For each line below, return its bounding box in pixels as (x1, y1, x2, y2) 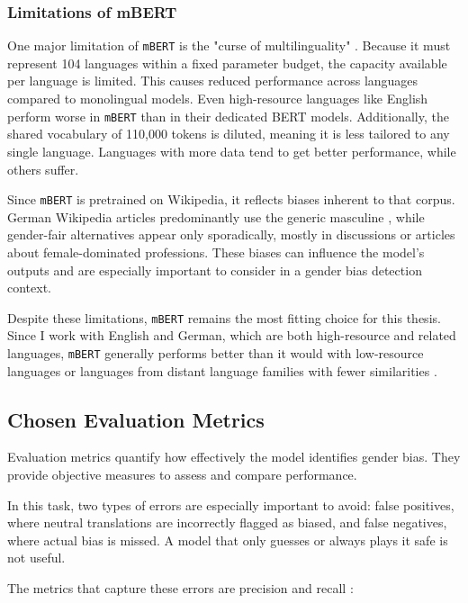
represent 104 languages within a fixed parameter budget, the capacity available (7, 53, 447, 72)
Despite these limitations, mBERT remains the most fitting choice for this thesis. (7, 308, 441, 327)
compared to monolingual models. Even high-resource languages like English (7, 89, 428, 108)
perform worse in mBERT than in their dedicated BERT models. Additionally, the (7, 106, 449, 125)
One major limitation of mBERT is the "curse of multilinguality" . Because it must (7, 36, 451, 55)
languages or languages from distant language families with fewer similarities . (7, 361, 437, 380)
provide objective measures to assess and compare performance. (7, 465, 357, 484)
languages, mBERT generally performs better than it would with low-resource (7, 343, 424, 362)
